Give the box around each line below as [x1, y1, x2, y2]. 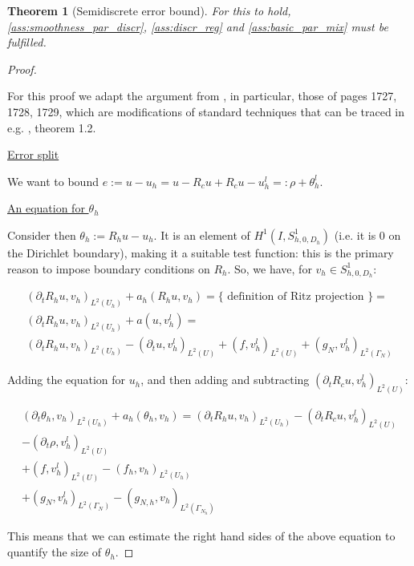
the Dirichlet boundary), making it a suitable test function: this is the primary [7, 244, 394, 261]
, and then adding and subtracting [140, 371, 310, 388]
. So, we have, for [227, 260, 312, 277]
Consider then [7, 226, 76, 243]
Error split [7, 146, 59, 163]
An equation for [7, 200, 85, 216]
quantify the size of [7, 544, 102, 560]
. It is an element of [153, 226, 250, 243]
